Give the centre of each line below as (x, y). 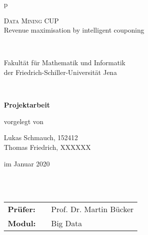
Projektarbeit (27, 105)
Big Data (67, 223)
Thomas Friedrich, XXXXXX (47, 147)
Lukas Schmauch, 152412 (41, 137)
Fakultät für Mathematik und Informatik (65, 63)
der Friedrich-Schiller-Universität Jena (60, 72)
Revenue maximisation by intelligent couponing (74, 30)
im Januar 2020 (27, 163)
